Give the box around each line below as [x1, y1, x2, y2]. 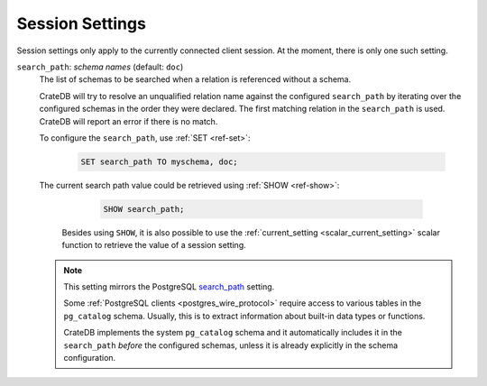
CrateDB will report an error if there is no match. [39, 115, 218, 126]
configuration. [63, 352, 116, 363]
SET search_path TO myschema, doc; [80, 156, 238, 167]
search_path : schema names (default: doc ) [16, 61, 184, 72]
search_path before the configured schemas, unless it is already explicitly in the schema [63, 339, 399, 351]
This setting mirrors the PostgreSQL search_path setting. [63, 281, 275, 292]
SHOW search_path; [103, 204, 185, 214]
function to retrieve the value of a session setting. [61, 240, 247, 251]
